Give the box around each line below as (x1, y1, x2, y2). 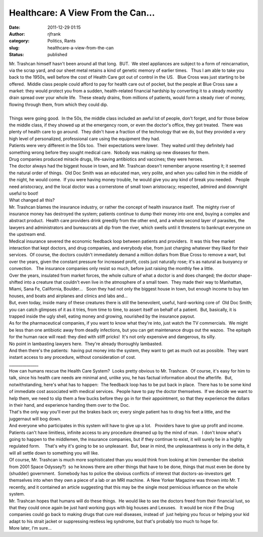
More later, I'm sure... (9, 525, 52, 531)
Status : (9, 52, 24, 58)
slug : (9, 44, 19, 51)
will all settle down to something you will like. (9, 450, 99, 456)
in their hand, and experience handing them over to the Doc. (9, 402, 130, 408)
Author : (9, 31, 25, 37)
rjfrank (47, 31, 61, 37)
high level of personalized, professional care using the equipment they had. (9, 136, 160, 142)
